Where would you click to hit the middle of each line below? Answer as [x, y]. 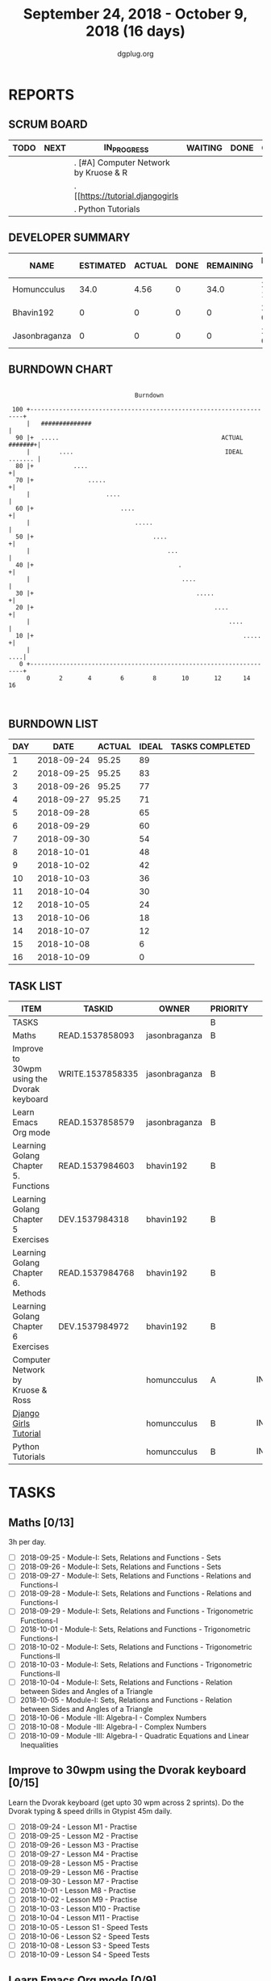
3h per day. [27, 1542]
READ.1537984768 [96, 1273]
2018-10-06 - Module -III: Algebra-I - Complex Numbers [113, 1718]
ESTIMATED [103, 265]
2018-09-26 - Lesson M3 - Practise [79, 1844]
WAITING [205, 148]
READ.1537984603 [96, 1166]
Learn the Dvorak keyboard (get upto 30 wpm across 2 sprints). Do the [126, 1802]
